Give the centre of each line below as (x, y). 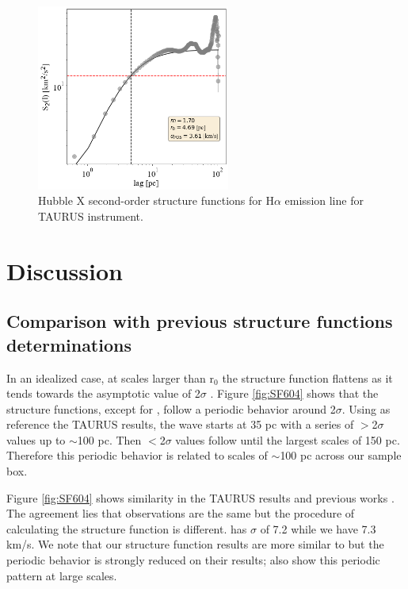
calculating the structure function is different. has (127, 528)
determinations (69, 344)
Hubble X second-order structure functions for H (156, 200)
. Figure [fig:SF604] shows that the (294, 393)
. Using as (366, 408)
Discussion (65, 270)
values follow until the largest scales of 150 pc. (288, 439)
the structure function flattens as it (307, 377)
